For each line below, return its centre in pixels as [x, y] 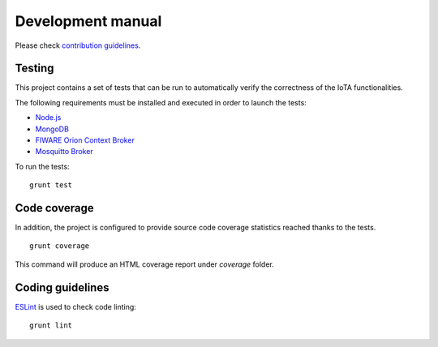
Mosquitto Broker [64, 152]
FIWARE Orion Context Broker [85, 140]
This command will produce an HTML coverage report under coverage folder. [145, 264]
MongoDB [52, 129]
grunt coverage [60, 246]
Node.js [48, 118]
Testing [34, 69]
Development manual [88, 21]
